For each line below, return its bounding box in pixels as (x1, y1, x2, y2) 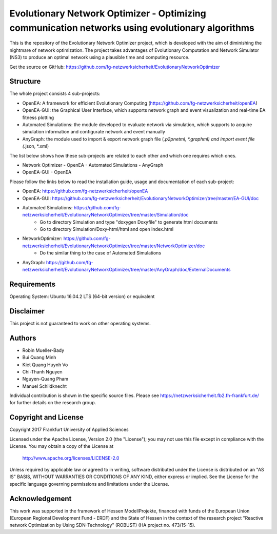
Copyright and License (9, 413, 84, 422)
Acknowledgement (9, 494, 72, 503)
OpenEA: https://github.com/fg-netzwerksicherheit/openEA (22, 188, 148, 194)
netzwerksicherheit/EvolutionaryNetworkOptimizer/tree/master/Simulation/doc (22, 212, 189, 218)
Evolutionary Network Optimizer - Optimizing (9, 8, 206, 19)
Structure (9, 77, 41, 86)
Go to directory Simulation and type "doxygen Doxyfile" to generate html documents (39, 219, 218, 225)
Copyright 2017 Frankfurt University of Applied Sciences (9, 426, 129, 433)
